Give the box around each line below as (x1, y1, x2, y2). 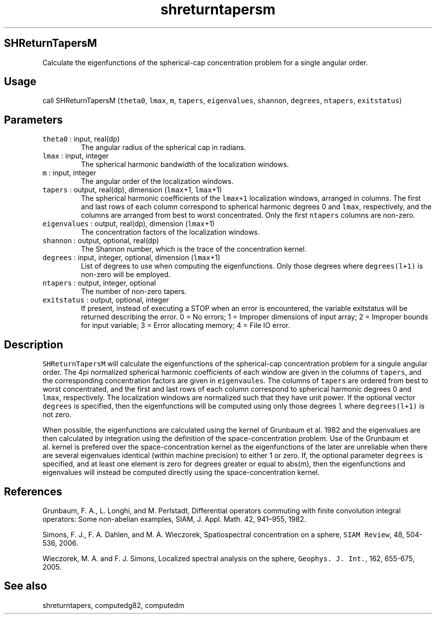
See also (4, 580, 47, 593)
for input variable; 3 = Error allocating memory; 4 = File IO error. (81, 321, 290, 330)
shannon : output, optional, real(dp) (42, 236, 159, 245)
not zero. (42, 410, 72, 419)
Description (4, 338, 63, 351)
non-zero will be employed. (81, 270, 171, 279)
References (4, 485, 62, 498)
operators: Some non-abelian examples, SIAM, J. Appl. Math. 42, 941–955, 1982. (42, 514, 306, 523)
